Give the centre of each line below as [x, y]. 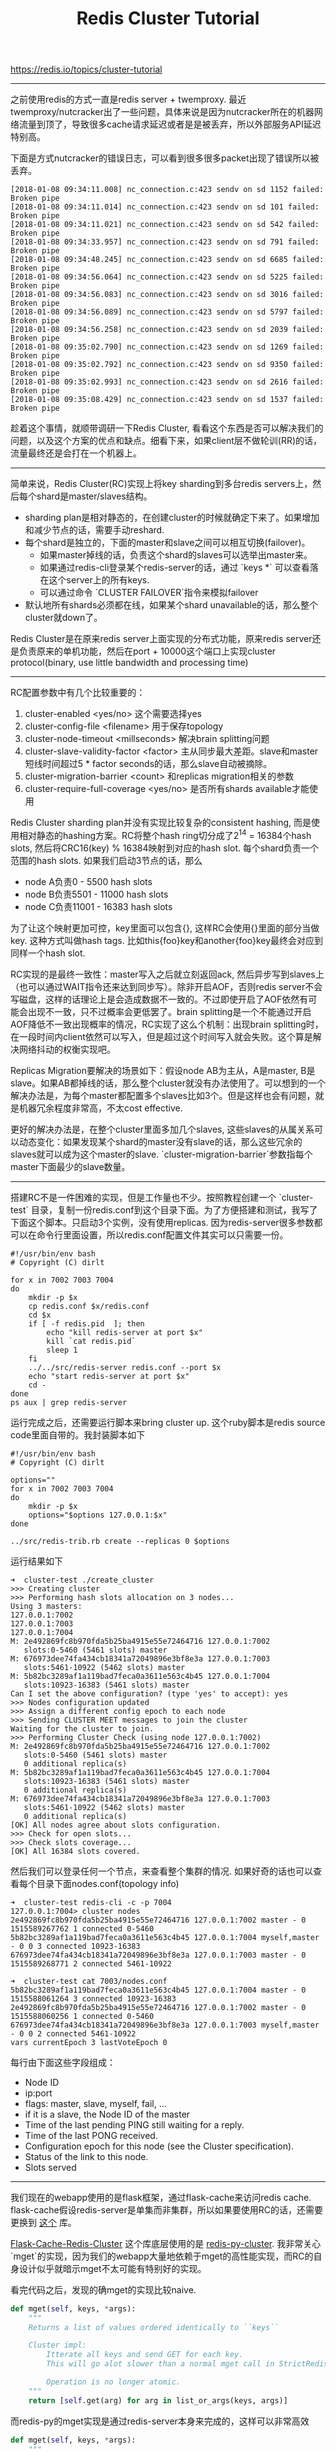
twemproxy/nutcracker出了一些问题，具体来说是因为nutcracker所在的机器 [162, 112]
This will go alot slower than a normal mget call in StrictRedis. [189, 2364]
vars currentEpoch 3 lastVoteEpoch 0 [89, 2042]
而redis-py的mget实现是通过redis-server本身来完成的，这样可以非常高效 [160, 2421]
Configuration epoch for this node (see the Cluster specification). [159, 2146]
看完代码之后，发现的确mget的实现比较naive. [103, 2289]
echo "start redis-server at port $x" [109, 1376]
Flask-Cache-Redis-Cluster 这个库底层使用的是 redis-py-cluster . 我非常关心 [166, 2243]
